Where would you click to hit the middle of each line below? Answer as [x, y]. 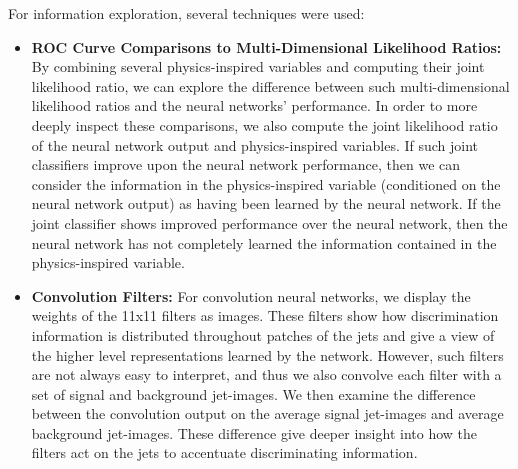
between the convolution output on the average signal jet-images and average [267, 413]
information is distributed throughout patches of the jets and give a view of [263, 334]
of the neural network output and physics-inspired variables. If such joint [255, 144]
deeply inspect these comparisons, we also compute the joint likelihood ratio [264, 124]
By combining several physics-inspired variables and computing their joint [258, 66]
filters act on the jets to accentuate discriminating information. [224, 452]
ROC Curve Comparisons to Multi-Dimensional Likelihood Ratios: [266, 46]
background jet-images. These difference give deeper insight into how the [254, 432]
